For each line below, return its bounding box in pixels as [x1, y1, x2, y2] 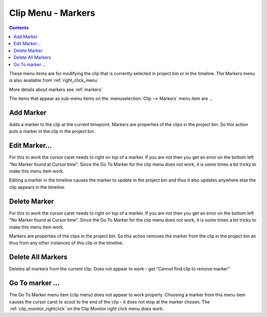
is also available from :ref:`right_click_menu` [9, 77, 99, 84]
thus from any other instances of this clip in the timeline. [9, 240, 124, 246]
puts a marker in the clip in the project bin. [9, 129, 95, 135]
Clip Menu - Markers [9, 7, 95, 18]
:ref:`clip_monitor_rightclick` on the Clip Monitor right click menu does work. [9, 306, 164, 312]
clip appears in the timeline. [9, 184, 66, 190]
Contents [9, 25, 29, 31]
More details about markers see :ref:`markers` [9, 87, 103, 92]
